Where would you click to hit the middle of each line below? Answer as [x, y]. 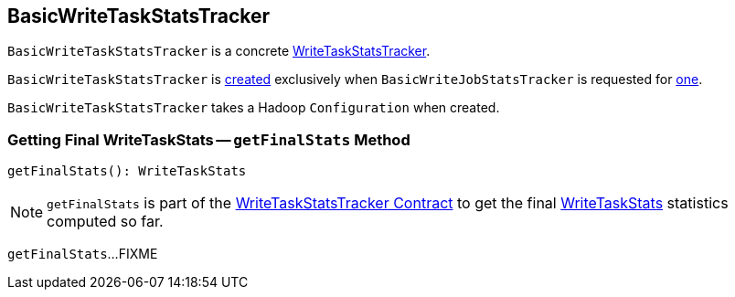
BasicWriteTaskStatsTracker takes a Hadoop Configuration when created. [254, 108]
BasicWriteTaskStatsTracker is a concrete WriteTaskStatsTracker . [219, 51]
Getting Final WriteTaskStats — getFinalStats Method [209, 139]
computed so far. [105, 222]
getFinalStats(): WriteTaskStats [127, 171]
